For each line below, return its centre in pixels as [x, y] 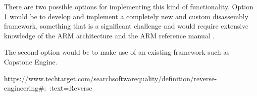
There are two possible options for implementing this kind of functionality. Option [129, 6]
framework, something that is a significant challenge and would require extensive [126, 26]
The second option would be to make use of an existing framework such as [117, 52]
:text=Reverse [71, 88]
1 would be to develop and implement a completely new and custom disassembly [126, 16]
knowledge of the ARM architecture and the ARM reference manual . [109, 35]
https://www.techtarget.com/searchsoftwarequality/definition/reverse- [110, 78]
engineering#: [25, 88]
